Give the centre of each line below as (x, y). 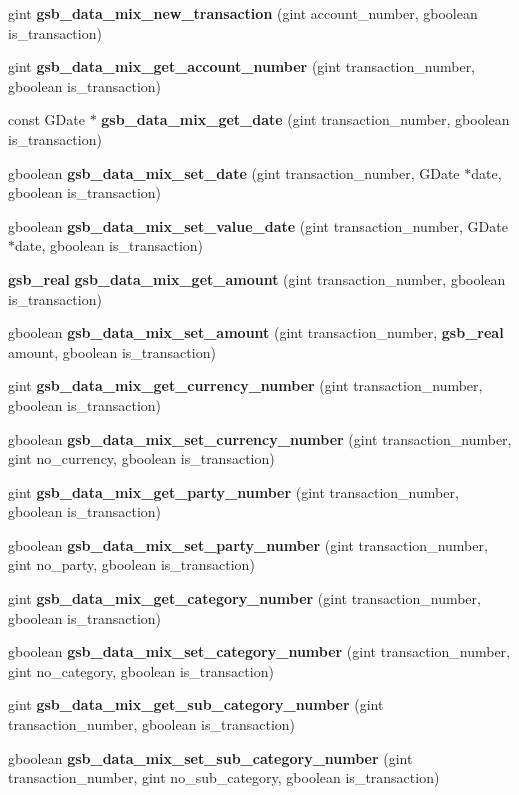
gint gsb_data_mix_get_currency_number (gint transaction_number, (245, 385)
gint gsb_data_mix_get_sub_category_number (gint (196, 704)
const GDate (46, 119)
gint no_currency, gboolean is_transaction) (141, 458)
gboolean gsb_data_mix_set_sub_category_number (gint (210, 757)
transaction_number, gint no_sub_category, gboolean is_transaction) (224, 777)
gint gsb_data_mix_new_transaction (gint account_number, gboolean (243, 13)
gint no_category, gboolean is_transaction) (141, 670)
